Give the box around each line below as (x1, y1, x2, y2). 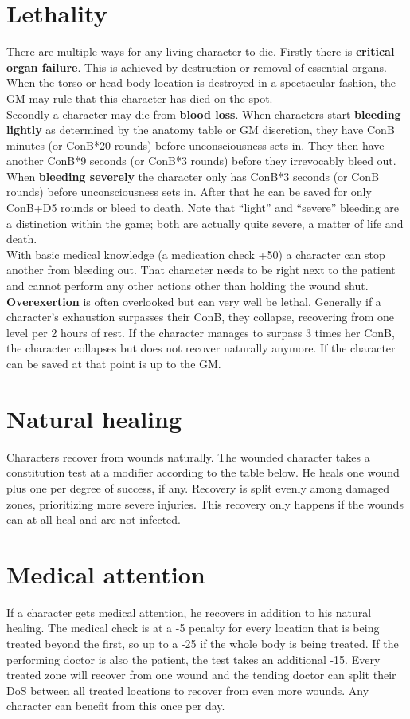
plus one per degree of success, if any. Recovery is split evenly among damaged (6, 479, 389, 496)
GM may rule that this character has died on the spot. (6, 89, 273, 106)
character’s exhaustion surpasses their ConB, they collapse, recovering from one (6, 308, 395, 325)
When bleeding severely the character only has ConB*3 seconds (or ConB (6, 167, 380, 184)
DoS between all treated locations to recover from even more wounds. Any (6, 682, 369, 698)
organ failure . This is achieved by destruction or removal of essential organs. (6, 58, 387, 75)
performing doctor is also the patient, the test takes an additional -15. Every (6, 650, 381, 667)
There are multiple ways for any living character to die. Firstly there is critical (6, 43, 395, 60)
